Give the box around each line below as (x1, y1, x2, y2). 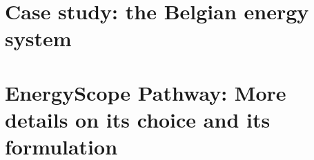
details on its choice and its (5, 105, 271, 133)
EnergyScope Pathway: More (5, 78, 286, 106)
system (5, 24, 72, 52)
